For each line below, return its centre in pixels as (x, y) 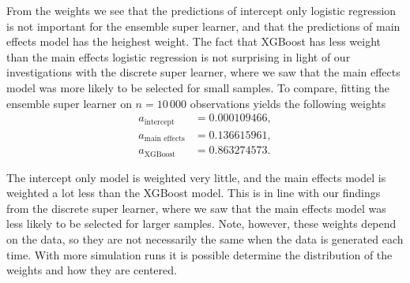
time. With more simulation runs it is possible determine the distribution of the (199, 254)
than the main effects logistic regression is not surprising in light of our (179, 56)
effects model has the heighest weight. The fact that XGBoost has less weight (194, 41)
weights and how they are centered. (92, 270)
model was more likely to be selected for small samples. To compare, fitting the (198, 87)
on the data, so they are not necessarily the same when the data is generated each (205, 238)
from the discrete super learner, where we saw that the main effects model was (196, 208)
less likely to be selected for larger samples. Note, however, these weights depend (201, 223)
